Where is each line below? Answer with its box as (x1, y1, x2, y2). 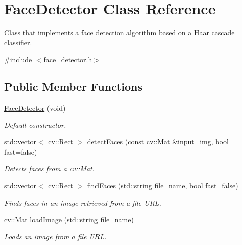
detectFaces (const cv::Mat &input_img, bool (87, 136, 229, 147)
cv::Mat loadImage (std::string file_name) (4, 214, 134, 225)
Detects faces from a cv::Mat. (4, 163, 94, 174)
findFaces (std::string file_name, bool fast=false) (87, 180, 238, 191)
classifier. (4, 37, 32, 47)
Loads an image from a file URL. (4, 231, 107, 241)
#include (4, 54, 32, 65)
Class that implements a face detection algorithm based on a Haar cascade (4, 27, 235, 38)
